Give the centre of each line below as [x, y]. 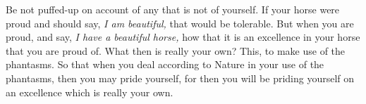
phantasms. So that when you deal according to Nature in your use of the [165, 64]
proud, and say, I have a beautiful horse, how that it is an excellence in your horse [183, 37]
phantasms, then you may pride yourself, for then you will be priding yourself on [180, 78]
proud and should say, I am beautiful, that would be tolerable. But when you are [180, 23]
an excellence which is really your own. [90, 92]
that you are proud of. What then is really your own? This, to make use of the [176, 50]
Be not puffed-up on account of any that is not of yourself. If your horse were [173, 9]
